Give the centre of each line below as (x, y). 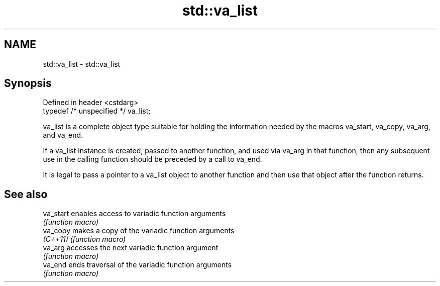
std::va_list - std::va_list (82, 64)
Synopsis (28, 83)
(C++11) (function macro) (84, 239)
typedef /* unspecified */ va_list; (97, 111)
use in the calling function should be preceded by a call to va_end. (152, 159)
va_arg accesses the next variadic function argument (131, 248)
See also (26, 194)
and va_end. (63, 135)
